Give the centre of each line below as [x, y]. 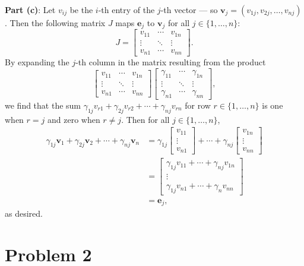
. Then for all [145, 119]
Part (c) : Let [30, 9]
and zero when [74, 119]
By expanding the [37, 62]
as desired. [24, 213]
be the [81, 9]
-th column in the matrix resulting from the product [171, 62]
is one [273, 105]
